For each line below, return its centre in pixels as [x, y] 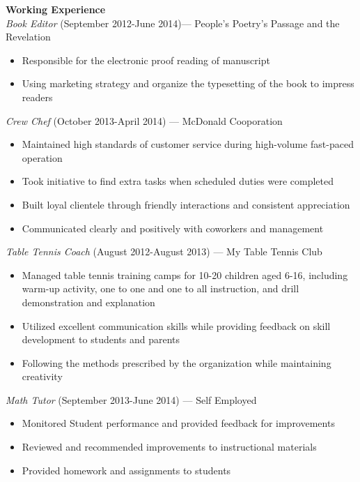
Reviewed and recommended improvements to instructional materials [169, 447]
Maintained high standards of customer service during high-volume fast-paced [188, 144]
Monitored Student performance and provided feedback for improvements [178, 423]
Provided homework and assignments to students [126, 470]
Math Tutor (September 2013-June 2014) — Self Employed [131, 399]
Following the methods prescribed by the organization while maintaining [177, 362]
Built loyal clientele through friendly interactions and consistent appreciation [186, 204]
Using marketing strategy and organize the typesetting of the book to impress [188, 83]
